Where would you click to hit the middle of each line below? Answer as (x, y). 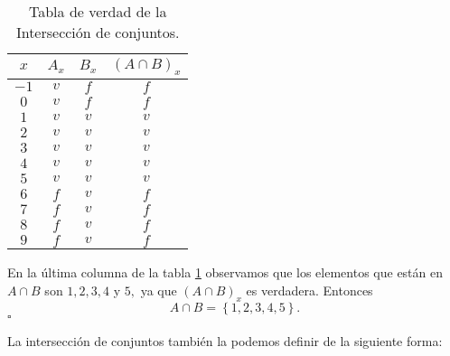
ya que (159, 290)
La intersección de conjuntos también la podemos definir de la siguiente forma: (225, 340)
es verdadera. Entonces (309, 290)
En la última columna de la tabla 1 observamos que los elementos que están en (225, 272)
